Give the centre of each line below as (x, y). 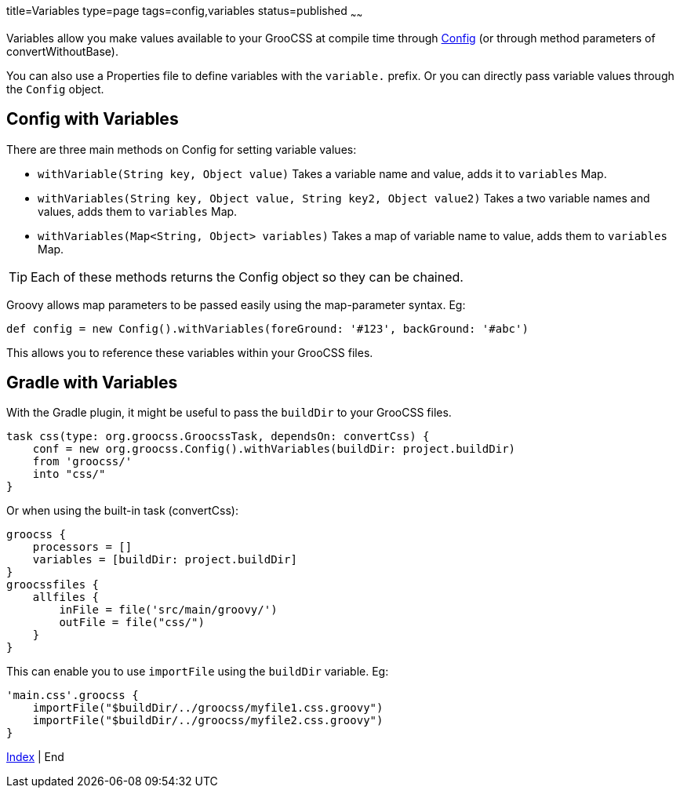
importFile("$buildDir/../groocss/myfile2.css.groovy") (208, 721)
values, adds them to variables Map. (138, 211)
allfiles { (66, 597)
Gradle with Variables (92, 383)
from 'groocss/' (82, 462)
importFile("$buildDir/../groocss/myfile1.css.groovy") (208, 708)
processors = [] (82, 547)
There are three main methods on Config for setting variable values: (182, 149)
